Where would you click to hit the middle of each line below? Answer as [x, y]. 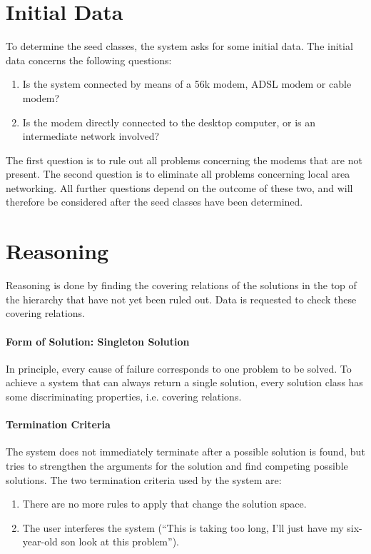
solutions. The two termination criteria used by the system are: [144, 479]
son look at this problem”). [120, 542]
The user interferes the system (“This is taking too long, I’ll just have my [183, 527]
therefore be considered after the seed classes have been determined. [154, 202]
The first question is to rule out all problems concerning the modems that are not [184, 160]
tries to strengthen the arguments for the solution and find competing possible [177, 465]
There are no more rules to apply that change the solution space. [164, 504]
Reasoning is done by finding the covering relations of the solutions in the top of [181, 285]
